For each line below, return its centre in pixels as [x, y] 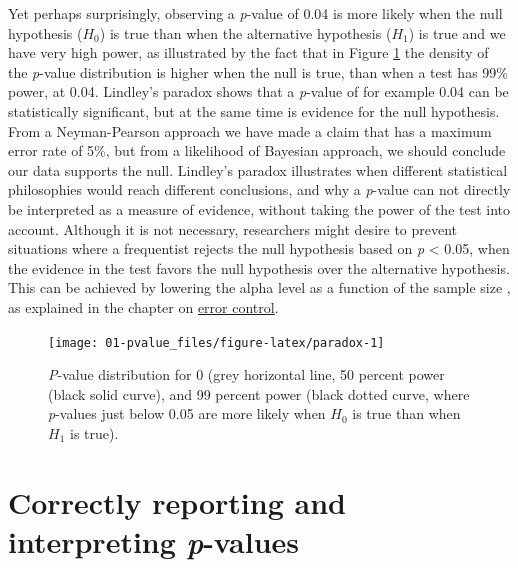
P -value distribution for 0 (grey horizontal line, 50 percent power [246, 374]
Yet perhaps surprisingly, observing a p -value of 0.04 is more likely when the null [255, 13]
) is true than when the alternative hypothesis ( [245, 32]
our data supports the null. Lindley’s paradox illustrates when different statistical [258, 169]
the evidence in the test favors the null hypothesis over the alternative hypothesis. [259, 267]
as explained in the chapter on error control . [143, 306]
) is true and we [457, 32]
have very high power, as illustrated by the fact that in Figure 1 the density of [248, 52]
